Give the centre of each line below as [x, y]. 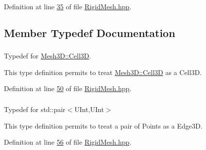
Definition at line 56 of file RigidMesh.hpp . [68, 142]
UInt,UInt [89, 109]
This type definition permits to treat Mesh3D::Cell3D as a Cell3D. [103, 72]
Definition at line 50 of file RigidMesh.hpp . [68, 88]
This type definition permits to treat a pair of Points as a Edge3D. [103, 125]
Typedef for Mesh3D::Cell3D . [48, 56]
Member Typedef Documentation [90, 32]
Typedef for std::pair [35, 109]
